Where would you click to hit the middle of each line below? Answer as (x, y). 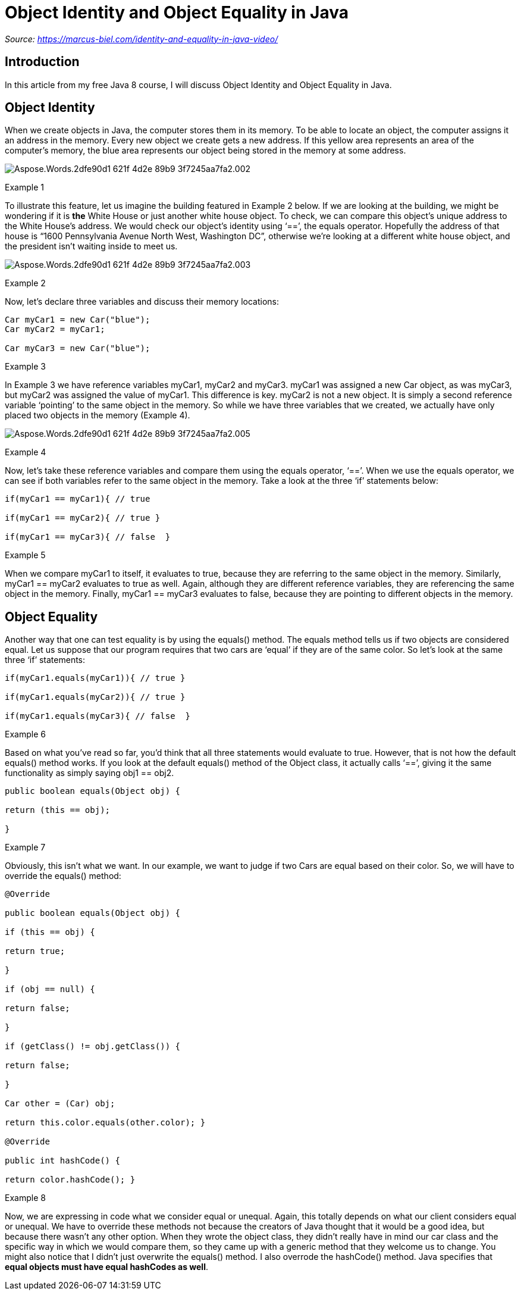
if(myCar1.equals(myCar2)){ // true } (95, 697)
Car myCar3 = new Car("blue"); (78, 348)
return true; (35, 951)
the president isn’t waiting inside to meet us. (91, 246)
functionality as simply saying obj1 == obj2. (90, 773)
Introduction (42, 62)
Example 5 (25, 555)
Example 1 (24, 187)
